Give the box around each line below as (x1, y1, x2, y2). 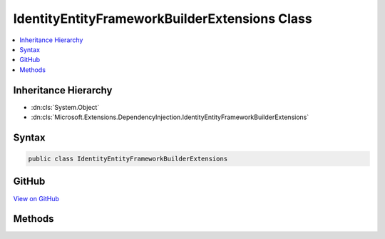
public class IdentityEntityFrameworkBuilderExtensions (28, 155, 228, 163)
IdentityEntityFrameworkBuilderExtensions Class (13, 11, 313, 26)
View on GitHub (13, 194, 60, 203)
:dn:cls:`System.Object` (31, 103, 100, 111)
